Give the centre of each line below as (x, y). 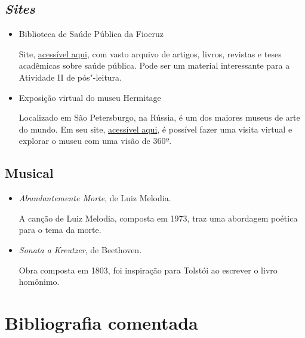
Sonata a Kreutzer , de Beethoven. (80, 249)
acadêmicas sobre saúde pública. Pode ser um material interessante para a (154, 65)
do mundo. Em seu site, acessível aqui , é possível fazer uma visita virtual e (155, 129)
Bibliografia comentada (101, 322)
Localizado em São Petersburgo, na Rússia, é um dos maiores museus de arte (159, 117)
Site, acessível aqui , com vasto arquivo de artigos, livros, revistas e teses (150, 53)
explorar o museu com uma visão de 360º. (95, 141)
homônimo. (39, 282)
